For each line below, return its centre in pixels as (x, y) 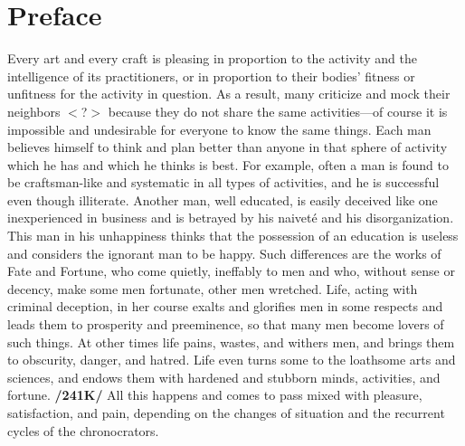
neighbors (34, 111)
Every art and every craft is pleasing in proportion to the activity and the (212, 58)
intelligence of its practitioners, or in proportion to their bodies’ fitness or (211, 76)
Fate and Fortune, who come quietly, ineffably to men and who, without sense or (231, 271)
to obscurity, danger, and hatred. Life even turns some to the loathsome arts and (232, 360)
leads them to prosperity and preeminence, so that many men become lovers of (226, 324)
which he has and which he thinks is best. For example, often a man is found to (228, 164)
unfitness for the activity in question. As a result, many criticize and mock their (229, 94)
